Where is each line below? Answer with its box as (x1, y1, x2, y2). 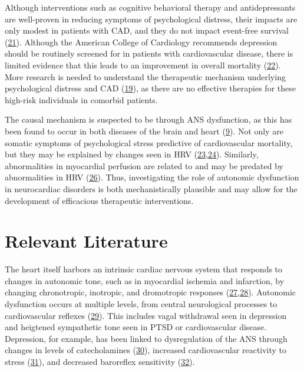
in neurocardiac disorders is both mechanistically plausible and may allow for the (5, 182, 298, 195)
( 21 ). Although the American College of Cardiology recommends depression (5, 35, 277, 48)
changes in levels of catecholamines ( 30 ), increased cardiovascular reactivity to (5, 344, 287, 356)
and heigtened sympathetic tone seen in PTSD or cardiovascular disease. (5, 321, 267, 333)
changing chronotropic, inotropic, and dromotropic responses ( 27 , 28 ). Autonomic (5, 286, 296, 298)
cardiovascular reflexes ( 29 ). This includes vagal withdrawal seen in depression (5, 309, 287, 321)
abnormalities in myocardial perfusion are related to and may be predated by (5, 159, 283, 172)
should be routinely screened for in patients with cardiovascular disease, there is (5, 47, 293, 60)
